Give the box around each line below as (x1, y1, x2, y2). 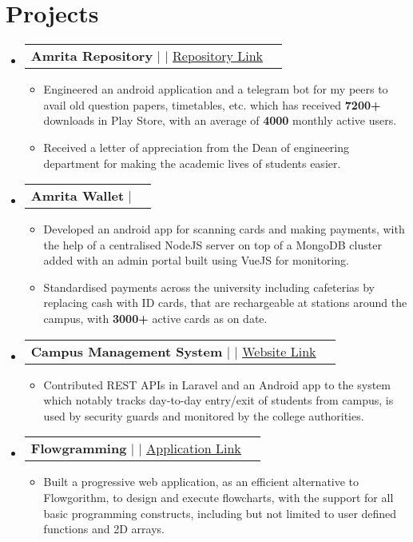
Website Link (242, 341, 316, 361)
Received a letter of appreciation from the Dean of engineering (43, 138, 350, 155)
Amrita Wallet (30, 186, 125, 205)
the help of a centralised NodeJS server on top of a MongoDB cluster (43, 236, 382, 253)
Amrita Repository (30, 46, 153, 66)
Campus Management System (30, 341, 223, 361)
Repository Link (173, 46, 264, 66)
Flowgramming (30, 439, 127, 458)
